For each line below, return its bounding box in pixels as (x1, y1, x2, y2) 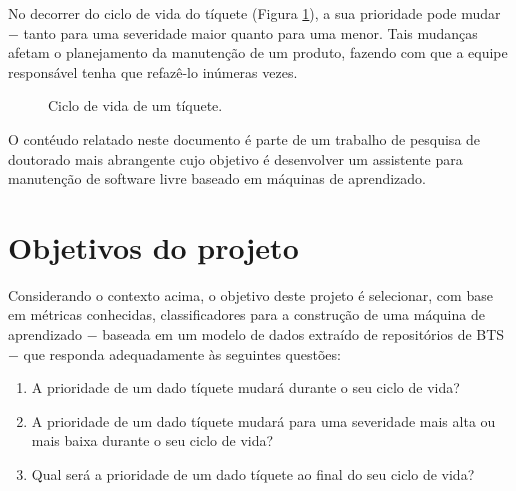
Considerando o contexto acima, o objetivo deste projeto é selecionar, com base (8, 284, 493, 305)
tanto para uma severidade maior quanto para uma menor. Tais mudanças (23, 22, 478, 43)
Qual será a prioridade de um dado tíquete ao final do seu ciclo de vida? (31, 464, 475, 485)
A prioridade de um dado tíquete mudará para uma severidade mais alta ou (31, 410, 496, 431)
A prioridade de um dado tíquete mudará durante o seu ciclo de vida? (31, 377, 460, 398)
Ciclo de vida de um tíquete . (48, 95, 223, 116)
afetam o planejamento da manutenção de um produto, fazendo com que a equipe (8, 42, 508, 63)
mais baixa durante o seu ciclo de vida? (31, 430, 274, 451)
